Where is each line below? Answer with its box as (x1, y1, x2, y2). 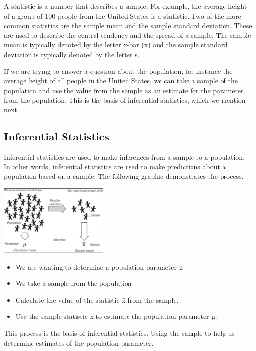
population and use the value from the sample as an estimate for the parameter (4, 85, 244, 95)
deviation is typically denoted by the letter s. (4, 49, 140, 59)
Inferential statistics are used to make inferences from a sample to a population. (4, 151, 245, 162)
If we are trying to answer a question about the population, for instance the (4, 66, 233, 76)
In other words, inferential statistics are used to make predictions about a (4, 161, 226, 172)
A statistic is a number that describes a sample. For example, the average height (4, 1, 247, 11)
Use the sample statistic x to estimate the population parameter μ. (15, 311, 217, 321)
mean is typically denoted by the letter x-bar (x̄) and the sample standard (4, 39, 228, 50)
